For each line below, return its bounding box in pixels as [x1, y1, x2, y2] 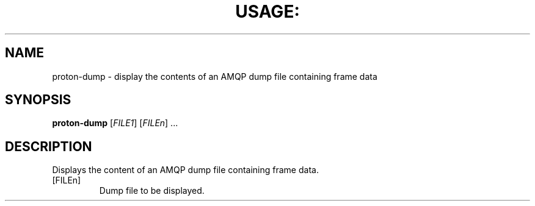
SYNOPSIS [5, 92, 71, 108]
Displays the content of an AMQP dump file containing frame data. [52, 165, 319, 176]
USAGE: [235, 1, 300, 22]
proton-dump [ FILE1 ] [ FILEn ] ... [52, 118, 178, 129]
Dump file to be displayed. [99, 185, 205, 196]
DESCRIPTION [5, 138, 92, 154]
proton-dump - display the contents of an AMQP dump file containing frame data [52, 71, 377, 82]
